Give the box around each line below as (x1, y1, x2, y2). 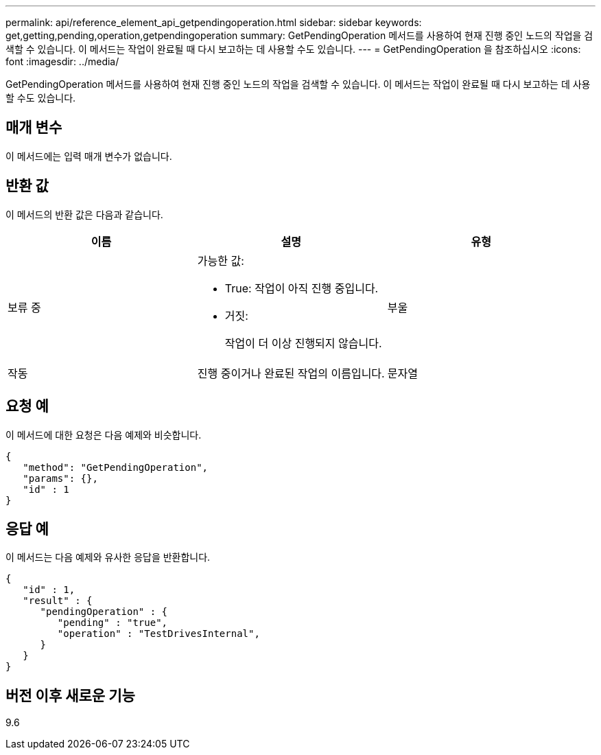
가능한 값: (197, 253, 244, 268)
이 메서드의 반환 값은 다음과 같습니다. (5, 208, 163, 220)
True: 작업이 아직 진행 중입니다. (224, 281, 379, 295)
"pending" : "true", (57, 617, 168, 629)
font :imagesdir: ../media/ (5, 56, 119, 67)
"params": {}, (23, 472, 98, 484)
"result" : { (23, 595, 93, 607)
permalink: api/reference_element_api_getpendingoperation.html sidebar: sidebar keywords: (5, 16, 422, 28)
